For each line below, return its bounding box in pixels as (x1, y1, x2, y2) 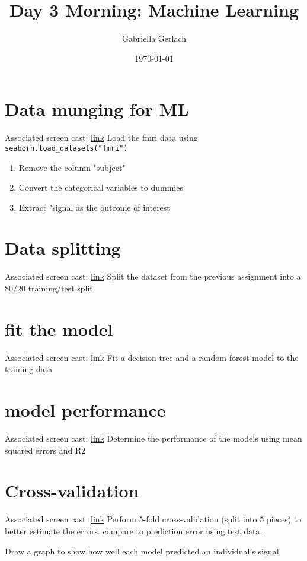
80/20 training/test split (5, 282, 93, 294)
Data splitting (5, 236, 121, 260)
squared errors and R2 (5, 443, 86, 456)
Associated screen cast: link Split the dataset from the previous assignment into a (5, 270, 301, 283)
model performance (5, 398, 166, 422)
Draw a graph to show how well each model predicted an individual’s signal (5, 544, 279, 557)
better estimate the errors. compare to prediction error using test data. (5, 524, 263, 537)
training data (5, 363, 53, 375)
